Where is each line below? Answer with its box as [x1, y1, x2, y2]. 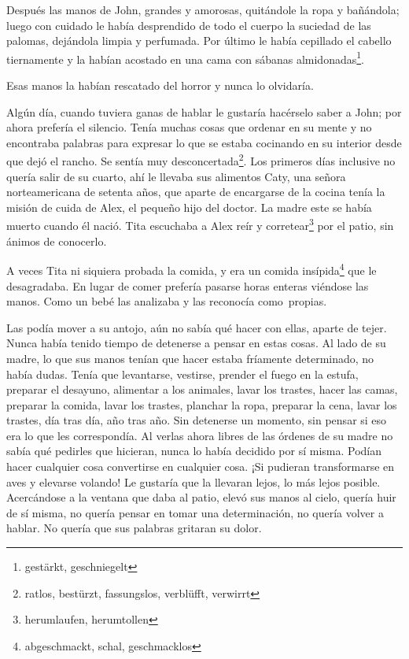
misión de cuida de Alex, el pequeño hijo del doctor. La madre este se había [6, 198, 372, 215]
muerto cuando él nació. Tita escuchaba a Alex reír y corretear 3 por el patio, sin [6, 215, 394, 234]
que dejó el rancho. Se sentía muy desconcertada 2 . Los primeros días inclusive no [6, 150, 396, 169]
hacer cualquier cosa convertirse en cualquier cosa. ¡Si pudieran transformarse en [6, 458, 395, 475]
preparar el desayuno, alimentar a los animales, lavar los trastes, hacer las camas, [6, 381, 398, 398]
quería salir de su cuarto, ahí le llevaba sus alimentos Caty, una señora [6, 168, 346, 184]
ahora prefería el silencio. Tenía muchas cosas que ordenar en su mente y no [6, 119, 372, 135]
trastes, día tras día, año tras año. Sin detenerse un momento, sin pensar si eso [6, 412, 387, 428]
